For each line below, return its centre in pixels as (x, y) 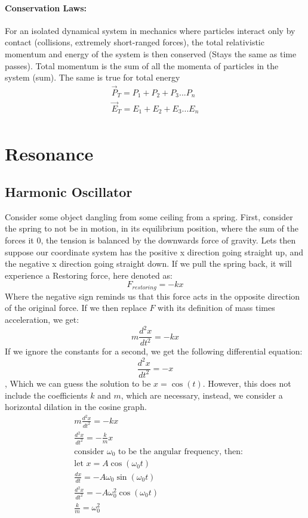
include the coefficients (46, 395)
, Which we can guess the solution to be (78, 383)
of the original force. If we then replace (76, 308)
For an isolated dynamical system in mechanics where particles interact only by (150, 30)
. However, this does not (247, 383)
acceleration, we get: (42, 319)
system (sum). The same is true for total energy (93, 77)
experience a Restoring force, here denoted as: (89, 275)
